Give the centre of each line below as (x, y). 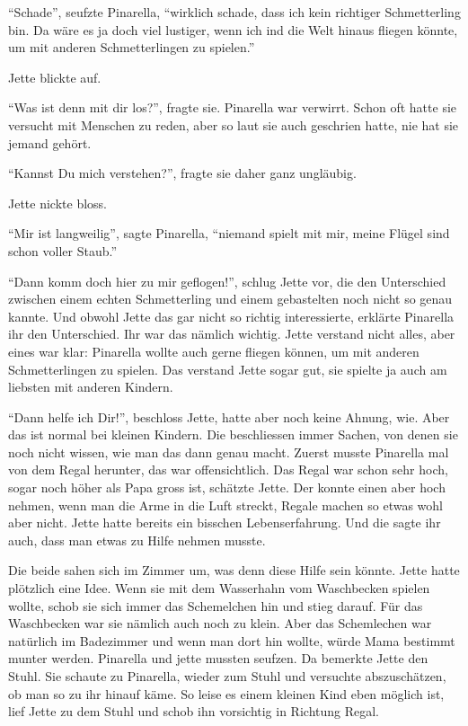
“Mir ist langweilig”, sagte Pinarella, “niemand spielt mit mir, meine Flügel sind (229, 233)
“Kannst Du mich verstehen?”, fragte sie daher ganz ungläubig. (182, 173)
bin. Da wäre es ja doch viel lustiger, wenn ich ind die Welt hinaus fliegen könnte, (233, 29)
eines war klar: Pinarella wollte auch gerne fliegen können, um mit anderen (214, 351)
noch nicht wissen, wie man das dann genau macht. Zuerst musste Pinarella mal (229, 452)
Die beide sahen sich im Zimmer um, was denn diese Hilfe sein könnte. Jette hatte (234, 570)
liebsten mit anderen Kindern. (91, 387)
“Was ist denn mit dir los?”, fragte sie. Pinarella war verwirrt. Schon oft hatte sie (233, 107)
